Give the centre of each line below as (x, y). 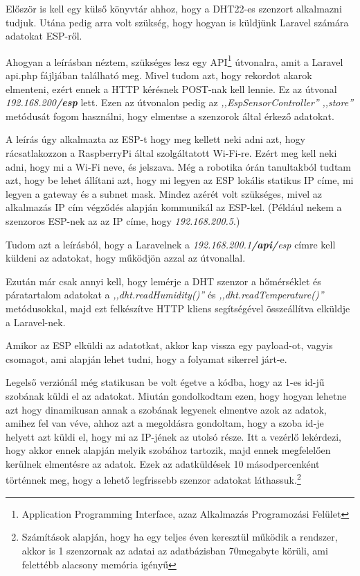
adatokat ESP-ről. (44, 36)
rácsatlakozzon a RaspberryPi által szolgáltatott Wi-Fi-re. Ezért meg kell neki (171, 153)
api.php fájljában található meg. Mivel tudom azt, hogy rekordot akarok (159, 75)
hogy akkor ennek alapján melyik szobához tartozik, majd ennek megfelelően (168, 450)
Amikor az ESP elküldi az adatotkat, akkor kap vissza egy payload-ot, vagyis (169, 345)
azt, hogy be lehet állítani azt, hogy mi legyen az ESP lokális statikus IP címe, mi (180, 180)
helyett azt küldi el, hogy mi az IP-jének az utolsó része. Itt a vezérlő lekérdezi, (173, 436)
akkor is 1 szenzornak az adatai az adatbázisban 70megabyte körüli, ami (175, 550)
